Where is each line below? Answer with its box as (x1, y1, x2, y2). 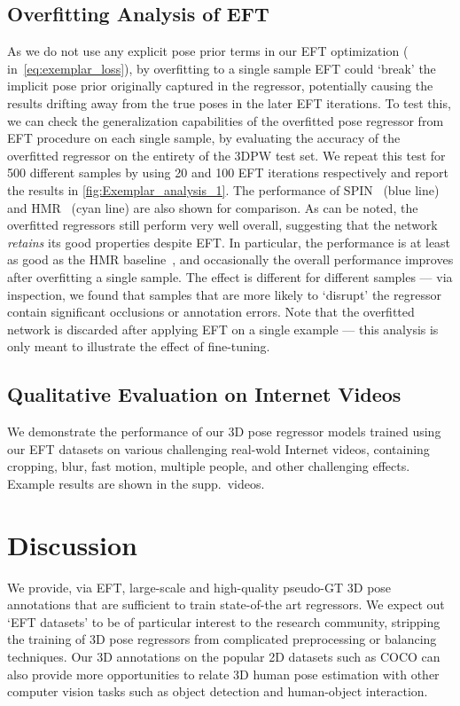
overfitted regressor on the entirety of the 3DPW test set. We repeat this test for (7, 145, 446, 164)
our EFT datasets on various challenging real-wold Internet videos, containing (7, 439, 430, 458)
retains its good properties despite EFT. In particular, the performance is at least (7, 232, 451, 251)
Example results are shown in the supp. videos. (7, 474, 265, 492)
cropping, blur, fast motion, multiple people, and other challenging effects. (7, 457, 410, 475)
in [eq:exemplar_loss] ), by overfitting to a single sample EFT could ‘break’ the (7, 59, 436, 77)
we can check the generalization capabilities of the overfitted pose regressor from (7, 111, 444, 129)
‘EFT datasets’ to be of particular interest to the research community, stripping (7, 612, 441, 631)
